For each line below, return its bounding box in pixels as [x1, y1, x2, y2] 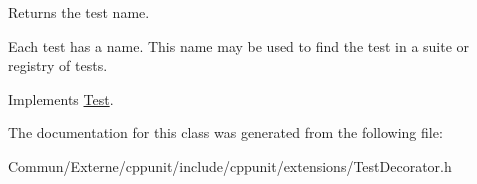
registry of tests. [8, 55, 108, 76]
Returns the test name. [8, 2, 150, 22]
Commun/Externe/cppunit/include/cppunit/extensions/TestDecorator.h [8, 155, 452, 176]
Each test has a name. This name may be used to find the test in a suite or [8, 35, 470, 56]
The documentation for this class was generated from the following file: [8, 122, 443, 143]
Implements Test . [8, 88, 114, 109]
